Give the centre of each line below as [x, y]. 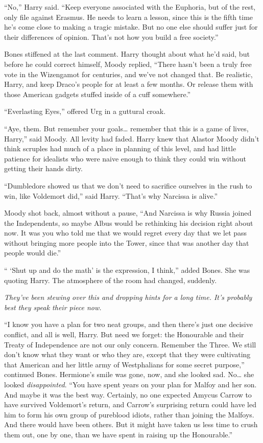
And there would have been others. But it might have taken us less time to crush [131, 424]
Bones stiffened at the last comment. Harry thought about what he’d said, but [127, 54]
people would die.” [33, 253]
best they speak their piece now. [53, 307]
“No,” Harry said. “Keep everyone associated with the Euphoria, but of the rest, [130, 7]
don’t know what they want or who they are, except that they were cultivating [127, 354]
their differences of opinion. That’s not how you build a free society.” [111, 37]
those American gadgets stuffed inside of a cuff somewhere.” [98, 94]
